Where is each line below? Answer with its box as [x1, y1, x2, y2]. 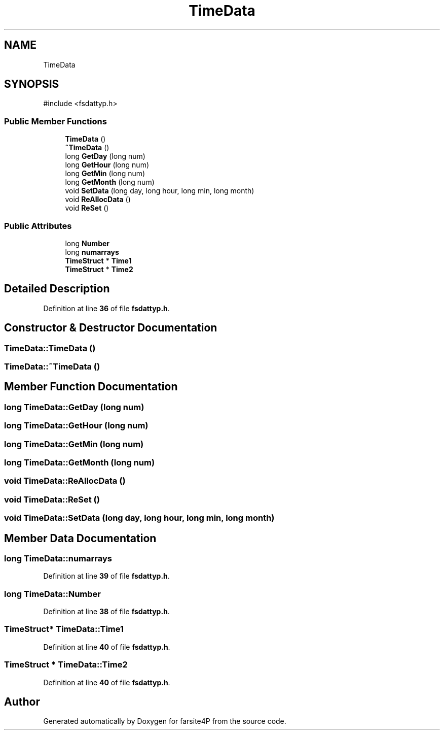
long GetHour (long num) [65, 160, 150, 170]
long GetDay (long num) [65, 152, 145, 161]
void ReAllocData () [65, 195, 131, 204]
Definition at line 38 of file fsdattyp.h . [43, 607, 170, 616]
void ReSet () [65, 204, 109, 213]
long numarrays [65, 247, 119, 256]
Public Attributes [4, 220, 72, 231]
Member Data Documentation [4, 531, 157, 545]
